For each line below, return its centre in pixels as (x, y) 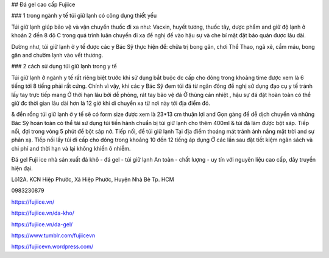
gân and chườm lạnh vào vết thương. (57, 55)
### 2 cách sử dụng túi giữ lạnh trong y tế (64, 66)
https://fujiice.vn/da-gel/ (42, 224)
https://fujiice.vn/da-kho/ (43, 213)
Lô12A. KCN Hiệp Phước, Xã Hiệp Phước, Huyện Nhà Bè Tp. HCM (93, 179)
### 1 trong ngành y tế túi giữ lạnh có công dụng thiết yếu (84, 16)
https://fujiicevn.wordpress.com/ (52, 246)
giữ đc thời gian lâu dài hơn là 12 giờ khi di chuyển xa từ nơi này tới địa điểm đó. (111, 103)
